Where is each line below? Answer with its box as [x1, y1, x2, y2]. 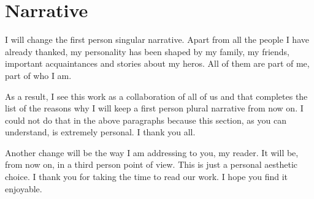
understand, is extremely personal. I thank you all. [5, 126, 196, 138]
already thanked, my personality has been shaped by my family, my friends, [5, 45, 290, 58]
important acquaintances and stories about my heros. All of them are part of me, [5, 57, 310, 70]
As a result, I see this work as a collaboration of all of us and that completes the [5, 89, 308, 102]
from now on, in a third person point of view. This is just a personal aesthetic [5, 158, 298, 171]
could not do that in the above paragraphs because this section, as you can [5, 113, 286, 126]
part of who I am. [5, 69, 72, 81]
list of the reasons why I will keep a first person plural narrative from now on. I [5, 102, 304, 115]
